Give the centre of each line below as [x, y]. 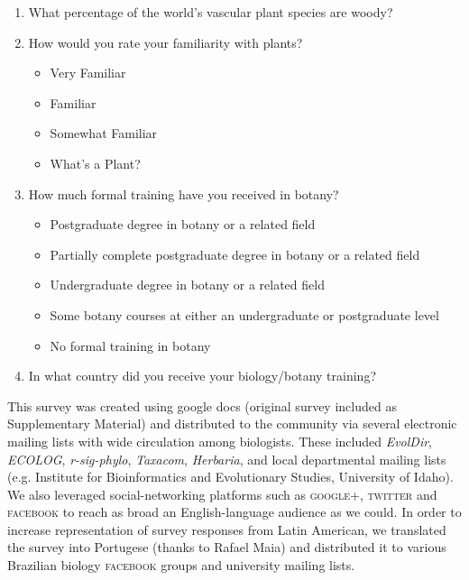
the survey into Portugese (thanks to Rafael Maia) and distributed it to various [227, 547]
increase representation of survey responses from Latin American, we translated [227, 529]
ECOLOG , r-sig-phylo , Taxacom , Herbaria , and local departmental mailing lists [227, 459]
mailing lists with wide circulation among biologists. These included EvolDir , [220, 441]
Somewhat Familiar [104, 133]
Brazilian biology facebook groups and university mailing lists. [181, 565]
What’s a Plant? [95, 163]
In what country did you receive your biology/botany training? [202, 376]
